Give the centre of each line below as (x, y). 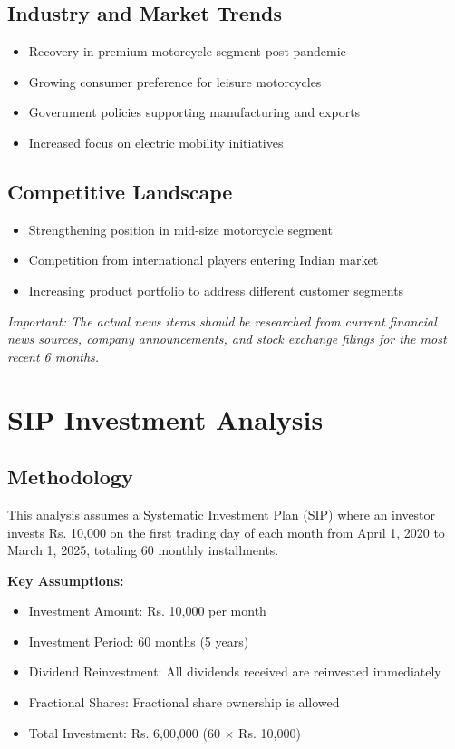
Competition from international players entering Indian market (203, 260)
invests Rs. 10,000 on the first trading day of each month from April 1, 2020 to (226, 532)
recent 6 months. (53, 356)
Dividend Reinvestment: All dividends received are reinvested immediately (235, 671)
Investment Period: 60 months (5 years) (139, 641)
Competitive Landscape (120, 191)
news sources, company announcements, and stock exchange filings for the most (227, 339)
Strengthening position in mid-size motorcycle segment (180, 229)
